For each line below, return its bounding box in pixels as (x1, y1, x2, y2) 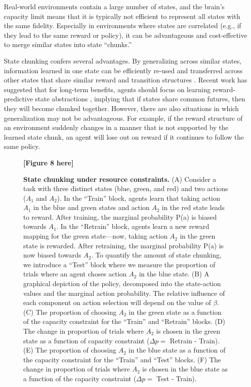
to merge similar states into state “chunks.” (4, 39, 132, 49)
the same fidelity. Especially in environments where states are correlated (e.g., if (4, 20, 241, 31)
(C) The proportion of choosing (23, 306, 117, 317)
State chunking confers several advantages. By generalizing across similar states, (4, 55, 242, 65)
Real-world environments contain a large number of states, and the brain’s (4, 1, 225, 11)
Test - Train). (157, 373, 197, 383)
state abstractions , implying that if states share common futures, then (35, 94, 246, 104)
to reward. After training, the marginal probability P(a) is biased (23, 211, 217, 222)
